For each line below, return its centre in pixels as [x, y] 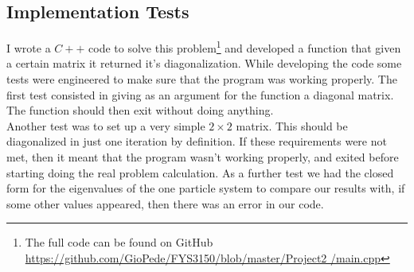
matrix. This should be [292, 125]
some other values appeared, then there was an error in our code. [165, 203]
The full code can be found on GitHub [119, 242]
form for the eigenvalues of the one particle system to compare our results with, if [206, 188]
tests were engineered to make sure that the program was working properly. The [202, 79]
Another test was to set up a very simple [106, 125]
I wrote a [29, 47]
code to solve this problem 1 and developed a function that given [245, 47]
